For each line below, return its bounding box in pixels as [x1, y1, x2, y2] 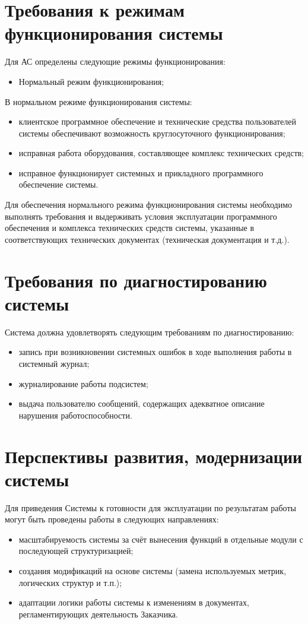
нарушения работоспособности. [18, 408, 132, 421]
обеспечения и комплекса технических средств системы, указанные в [5, 221, 255, 234]
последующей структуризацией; [18, 544, 134, 557]
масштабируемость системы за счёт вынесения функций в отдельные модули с [18, 533, 303, 545]
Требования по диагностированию [5, 268, 267, 292]
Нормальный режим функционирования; [18, 75, 164, 87]
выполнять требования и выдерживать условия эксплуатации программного [5, 210, 277, 222]
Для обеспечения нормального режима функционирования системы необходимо [5, 198, 293, 211]
